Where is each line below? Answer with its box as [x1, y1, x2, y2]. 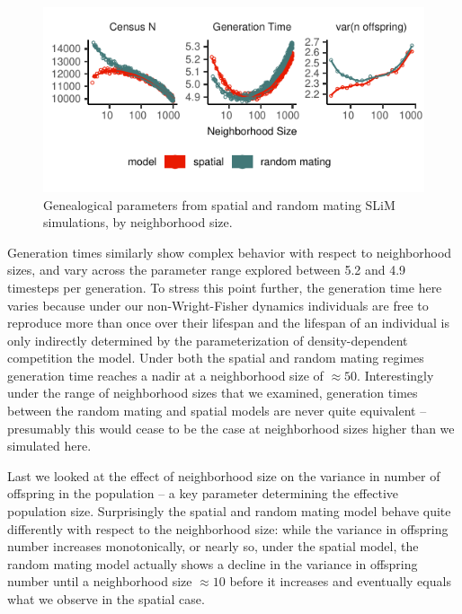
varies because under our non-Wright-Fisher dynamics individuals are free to [7, 295, 429, 314]
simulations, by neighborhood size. [43, 213, 233, 232]
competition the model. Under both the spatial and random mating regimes [7, 348, 424, 367]
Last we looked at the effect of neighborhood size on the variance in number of [7, 466, 440, 485]
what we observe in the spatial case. [7, 590, 205, 608]
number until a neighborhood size [7, 572, 192, 591]
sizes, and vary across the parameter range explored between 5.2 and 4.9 [7, 260, 406, 279]
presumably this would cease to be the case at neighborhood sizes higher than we [7, 418, 455, 437]
